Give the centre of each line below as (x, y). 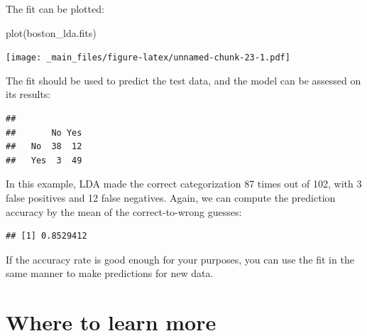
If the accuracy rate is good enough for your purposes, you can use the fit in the (180, 259)
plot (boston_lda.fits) (51, 32)
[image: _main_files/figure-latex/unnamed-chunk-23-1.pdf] (148, 58)
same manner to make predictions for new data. (110, 273)
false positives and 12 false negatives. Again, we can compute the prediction (171, 197)
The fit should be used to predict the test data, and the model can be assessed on (183, 80)
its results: (28, 94)
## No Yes (44, 132)
